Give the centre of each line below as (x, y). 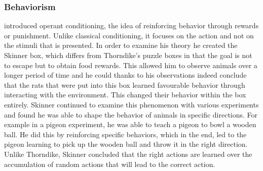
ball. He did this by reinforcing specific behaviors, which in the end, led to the (125, 134)
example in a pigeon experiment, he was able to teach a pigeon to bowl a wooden (130, 124)
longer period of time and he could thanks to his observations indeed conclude (125, 75)
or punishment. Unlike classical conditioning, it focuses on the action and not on (129, 35)
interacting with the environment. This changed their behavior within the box (125, 95)
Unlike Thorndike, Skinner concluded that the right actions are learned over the (128, 154)
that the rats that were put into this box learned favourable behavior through (125, 84)
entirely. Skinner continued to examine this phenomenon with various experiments (131, 104)
